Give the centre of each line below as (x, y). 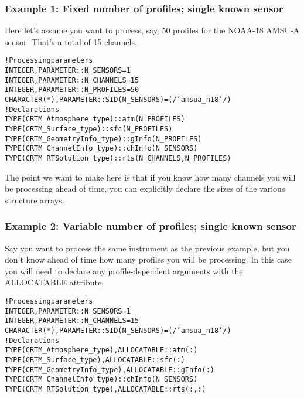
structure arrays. (35, 200)
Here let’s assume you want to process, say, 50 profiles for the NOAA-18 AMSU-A (152, 30)
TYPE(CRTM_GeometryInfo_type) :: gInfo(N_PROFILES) (103, 139)
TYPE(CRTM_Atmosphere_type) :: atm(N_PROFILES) (95, 119)
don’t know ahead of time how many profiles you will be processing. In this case (148, 259)
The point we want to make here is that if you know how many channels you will (150, 177)
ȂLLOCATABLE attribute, (54, 282)
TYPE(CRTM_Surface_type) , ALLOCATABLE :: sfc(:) (95, 360)
